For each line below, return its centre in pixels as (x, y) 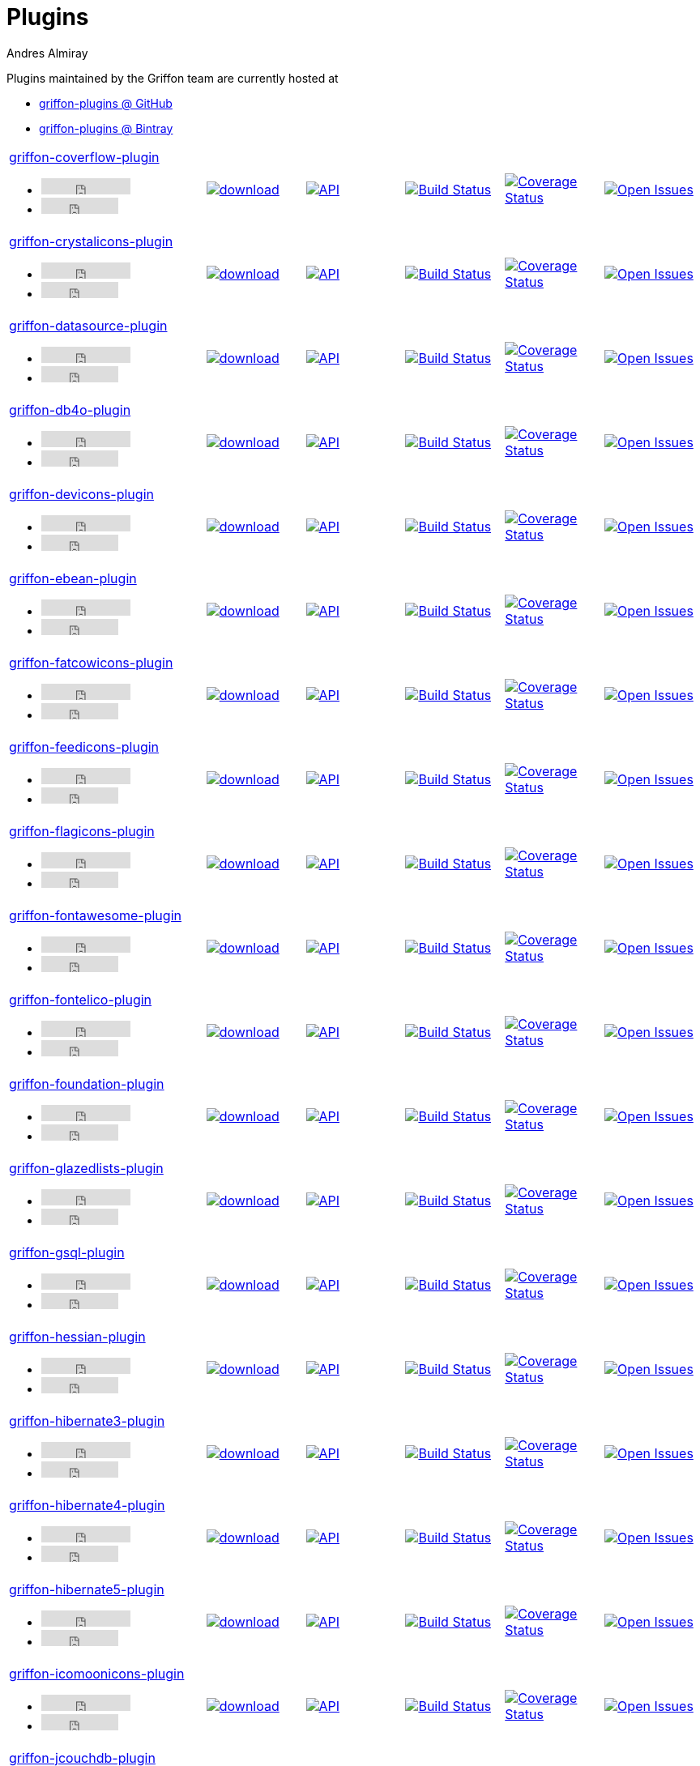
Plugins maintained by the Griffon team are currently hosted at (173, 78)
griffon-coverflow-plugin (84, 157)
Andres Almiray (47, 53)
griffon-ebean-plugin (73, 578)
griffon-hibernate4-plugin (87, 1505)
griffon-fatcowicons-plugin (91, 662)
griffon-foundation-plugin (87, 1083)
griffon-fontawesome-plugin (95, 915)
